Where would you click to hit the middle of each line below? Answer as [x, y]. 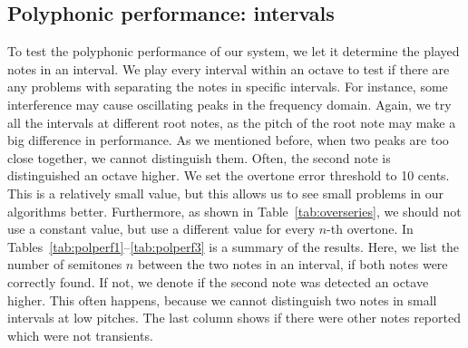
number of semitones [65, 264]
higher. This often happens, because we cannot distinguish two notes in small [222, 300]
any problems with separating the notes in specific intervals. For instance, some [228, 87]
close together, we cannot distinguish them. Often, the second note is [199, 157]
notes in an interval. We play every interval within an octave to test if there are [229, 68]
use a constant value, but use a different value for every [161, 229]
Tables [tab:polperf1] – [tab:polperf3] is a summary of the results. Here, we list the [234, 246]
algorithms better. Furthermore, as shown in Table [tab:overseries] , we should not [234, 211]
